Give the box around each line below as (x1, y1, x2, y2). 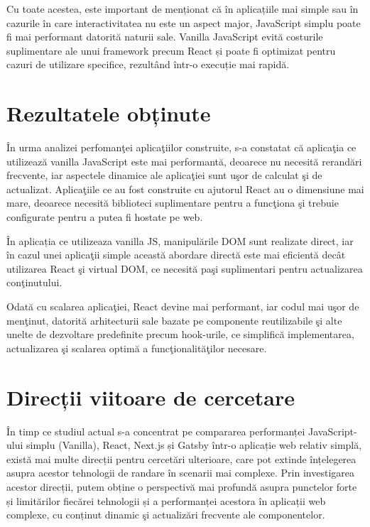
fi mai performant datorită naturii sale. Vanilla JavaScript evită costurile (6, 29, 323, 44)
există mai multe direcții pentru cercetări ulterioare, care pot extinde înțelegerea (6, 451, 357, 466)
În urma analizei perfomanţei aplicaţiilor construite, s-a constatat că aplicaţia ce (6, 140, 357, 155)
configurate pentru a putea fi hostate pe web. (6, 210, 203, 224)
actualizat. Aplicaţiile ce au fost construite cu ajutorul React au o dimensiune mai (6, 181, 364, 196)
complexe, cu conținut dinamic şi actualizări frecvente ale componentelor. (6, 507, 325, 522)
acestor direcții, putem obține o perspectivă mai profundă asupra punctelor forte (6, 479, 357, 494)
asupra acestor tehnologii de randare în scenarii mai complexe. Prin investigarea (6, 465, 354, 480)
